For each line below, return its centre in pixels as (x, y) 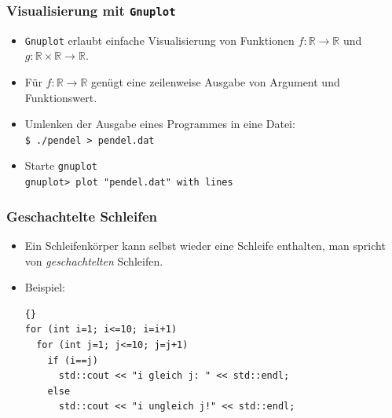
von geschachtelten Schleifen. (94, 260)
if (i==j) (73, 360)
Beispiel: (45, 287)
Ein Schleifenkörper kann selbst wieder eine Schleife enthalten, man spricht (205, 245)
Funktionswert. (61, 97)
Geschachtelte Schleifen (82, 216)
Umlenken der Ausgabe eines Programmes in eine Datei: (160, 124)
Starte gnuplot (61, 165)
